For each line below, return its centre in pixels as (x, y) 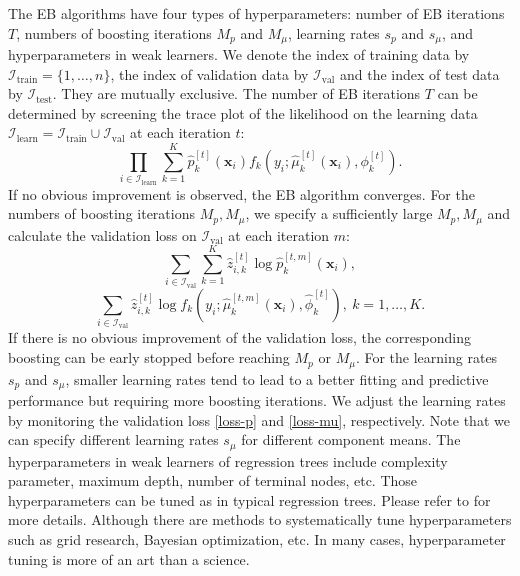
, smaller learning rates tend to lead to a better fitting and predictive (277, 378)
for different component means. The (351, 439)
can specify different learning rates (113, 439)
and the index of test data (420, 73)
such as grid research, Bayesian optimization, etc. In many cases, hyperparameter (257, 538)
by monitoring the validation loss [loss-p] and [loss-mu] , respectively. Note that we (259, 419)
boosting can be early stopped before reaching (149, 357)
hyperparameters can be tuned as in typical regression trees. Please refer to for (249, 499)
